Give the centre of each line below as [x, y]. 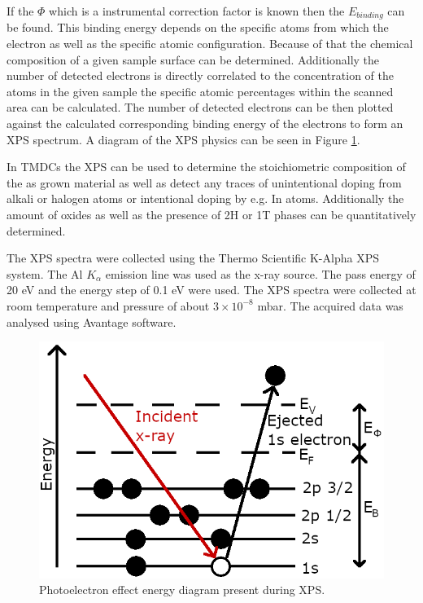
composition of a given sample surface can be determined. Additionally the [193, 59]
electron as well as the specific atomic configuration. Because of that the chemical [210, 44]
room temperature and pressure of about [108, 305]
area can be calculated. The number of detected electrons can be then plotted [200, 107]
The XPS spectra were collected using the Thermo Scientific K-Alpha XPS [193, 258]
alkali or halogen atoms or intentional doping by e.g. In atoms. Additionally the [205, 198]
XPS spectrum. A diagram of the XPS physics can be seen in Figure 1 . [183, 139]
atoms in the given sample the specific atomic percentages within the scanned [200, 91]
